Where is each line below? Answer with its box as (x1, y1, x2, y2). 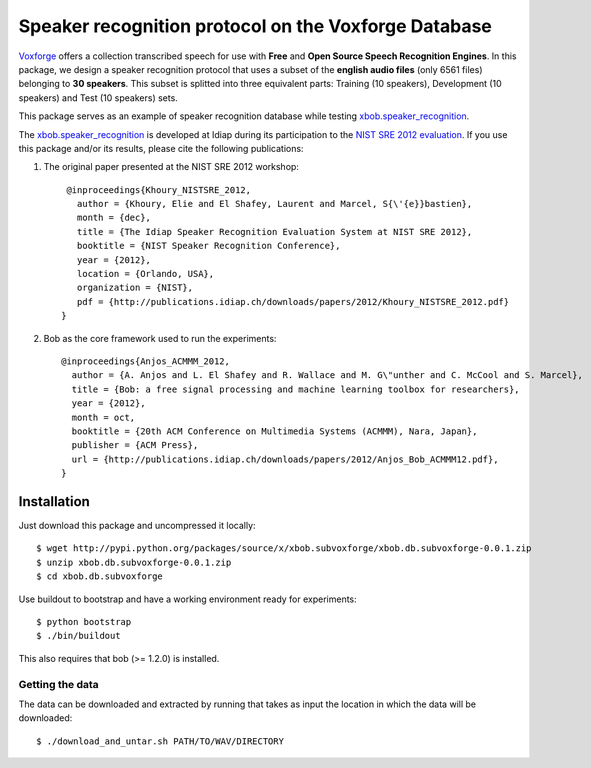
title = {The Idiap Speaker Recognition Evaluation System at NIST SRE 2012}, (76, 226, 473, 237)
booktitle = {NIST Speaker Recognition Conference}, (76, 240, 341, 252)
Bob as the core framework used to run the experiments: (43, 332, 277, 344)
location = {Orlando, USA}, (76, 268, 215, 280)
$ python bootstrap (36, 616, 132, 627)
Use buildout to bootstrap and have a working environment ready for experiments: (18, 593, 357, 605)
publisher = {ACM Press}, (71, 440, 199, 451)
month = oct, (71, 411, 136, 423)
